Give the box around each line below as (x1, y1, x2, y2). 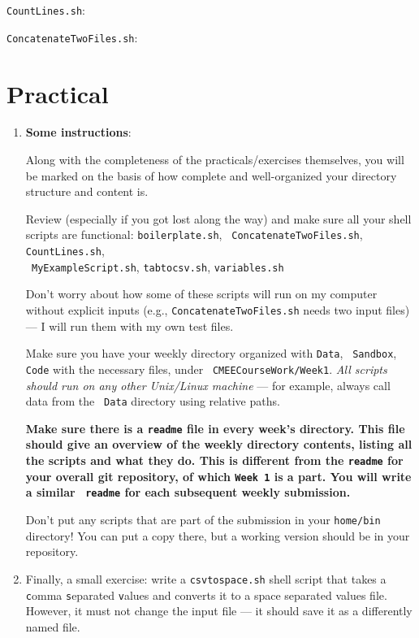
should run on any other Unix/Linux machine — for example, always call (25, 376, 391, 393)
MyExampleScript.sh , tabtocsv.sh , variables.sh (31, 258, 284, 275)
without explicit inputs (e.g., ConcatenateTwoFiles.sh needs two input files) (25, 301, 410, 318)
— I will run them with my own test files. (25, 317, 234, 334)
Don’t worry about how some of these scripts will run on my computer (25, 285, 378, 302)
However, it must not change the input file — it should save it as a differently (25, 602, 413, 619)
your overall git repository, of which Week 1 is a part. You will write (25, 467, 412, 484)
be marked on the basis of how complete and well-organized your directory (25, 167, 397, 184)
